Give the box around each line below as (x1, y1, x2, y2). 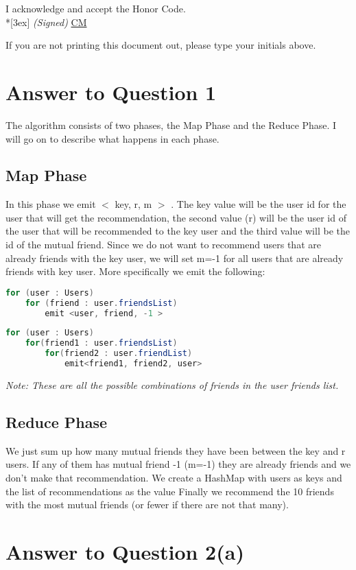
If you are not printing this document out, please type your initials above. (5, 38, 316, 52)
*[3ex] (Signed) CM (5, 14, 87, 29)
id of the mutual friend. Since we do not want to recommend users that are (5, 237, 321, 252)
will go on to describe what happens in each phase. (5, 131, 219, 145)
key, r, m (115, 197, 152, 211)
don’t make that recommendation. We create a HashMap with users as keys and (5, 470, 342, 484)
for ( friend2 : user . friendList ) (45, 348, 193, 359)
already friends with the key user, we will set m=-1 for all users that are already (5, 250, 344, 265)
